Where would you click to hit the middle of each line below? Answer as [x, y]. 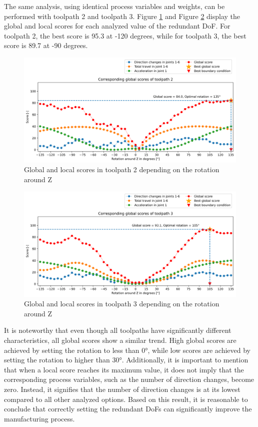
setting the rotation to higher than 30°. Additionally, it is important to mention [126, 360]
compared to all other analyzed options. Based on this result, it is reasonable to [126, 399]
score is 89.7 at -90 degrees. [46, 45]
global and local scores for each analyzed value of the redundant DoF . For [117, 26]
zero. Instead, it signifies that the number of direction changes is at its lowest [122, 389]
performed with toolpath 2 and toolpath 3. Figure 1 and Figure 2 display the [122, 16]
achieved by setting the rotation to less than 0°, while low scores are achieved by [127, 350]
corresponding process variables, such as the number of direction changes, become [129, 379]
